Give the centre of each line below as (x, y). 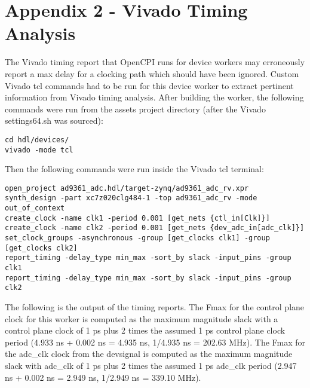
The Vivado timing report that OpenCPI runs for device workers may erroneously (155, 62)
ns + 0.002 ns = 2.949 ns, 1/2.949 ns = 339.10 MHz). (103, 377)
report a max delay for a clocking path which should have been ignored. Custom (152, 73)
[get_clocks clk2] (41, 248)
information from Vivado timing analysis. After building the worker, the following (154, 97)
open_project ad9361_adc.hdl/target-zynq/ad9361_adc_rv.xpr (127, 188)
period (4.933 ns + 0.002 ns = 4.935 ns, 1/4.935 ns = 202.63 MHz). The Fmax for (155, 342)
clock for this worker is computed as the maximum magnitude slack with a (142, 318)
